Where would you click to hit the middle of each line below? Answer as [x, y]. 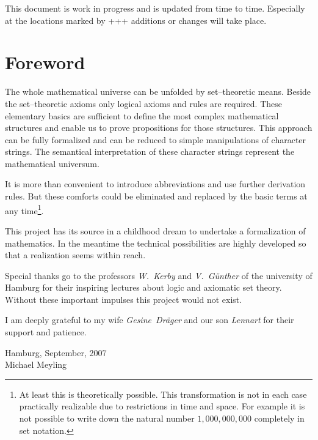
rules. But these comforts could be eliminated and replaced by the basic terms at [156, 196]
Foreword [45, 62]
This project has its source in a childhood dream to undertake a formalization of [155, 230]
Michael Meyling [36, 364]
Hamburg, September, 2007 [56, 352]
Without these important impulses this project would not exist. [124, 299]
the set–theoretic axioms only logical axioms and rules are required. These [143, 103]
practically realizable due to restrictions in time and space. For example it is [162, 406]
